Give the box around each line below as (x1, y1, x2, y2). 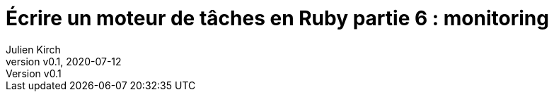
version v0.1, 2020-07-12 (6, 55, 122, 67)
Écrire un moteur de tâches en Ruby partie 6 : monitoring (6, 6, 549, 30)
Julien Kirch (6, 43, 61, 56)
